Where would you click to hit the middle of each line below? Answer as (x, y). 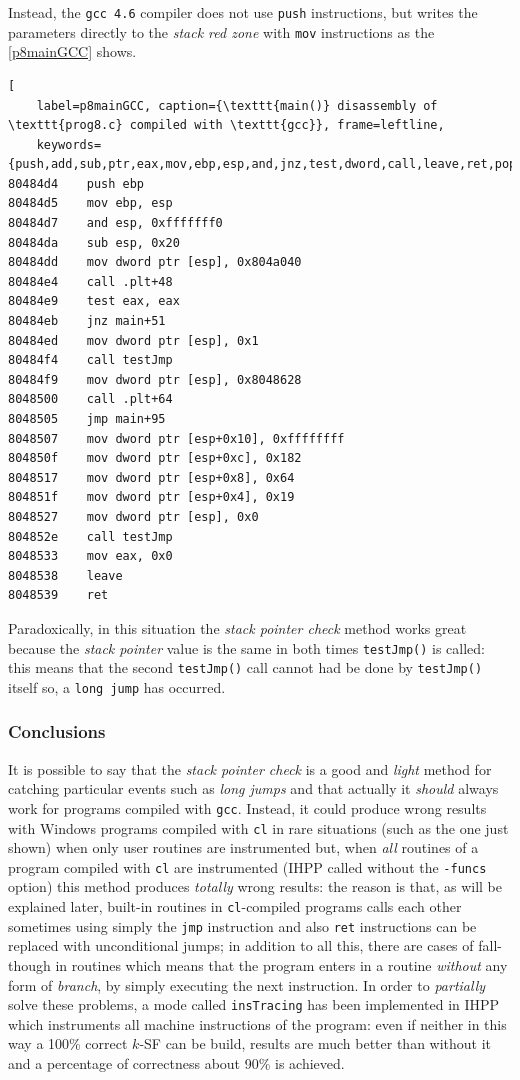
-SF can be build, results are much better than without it (315, 1043)
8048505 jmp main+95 (87, 419)
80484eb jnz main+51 (87, 321)
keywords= (69, 144)
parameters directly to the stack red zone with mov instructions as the (221, 31)
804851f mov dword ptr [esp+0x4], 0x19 (151, 497)
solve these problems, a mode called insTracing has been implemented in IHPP (254, 1004)
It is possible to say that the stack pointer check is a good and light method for (250, 768)
